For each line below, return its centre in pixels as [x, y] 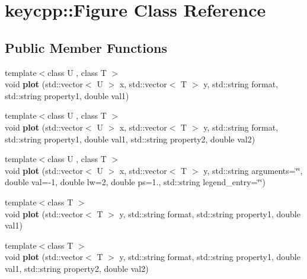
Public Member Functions [86, 47]
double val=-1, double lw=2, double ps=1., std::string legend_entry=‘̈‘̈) [135, 182]
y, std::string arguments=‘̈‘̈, [253, 170]
